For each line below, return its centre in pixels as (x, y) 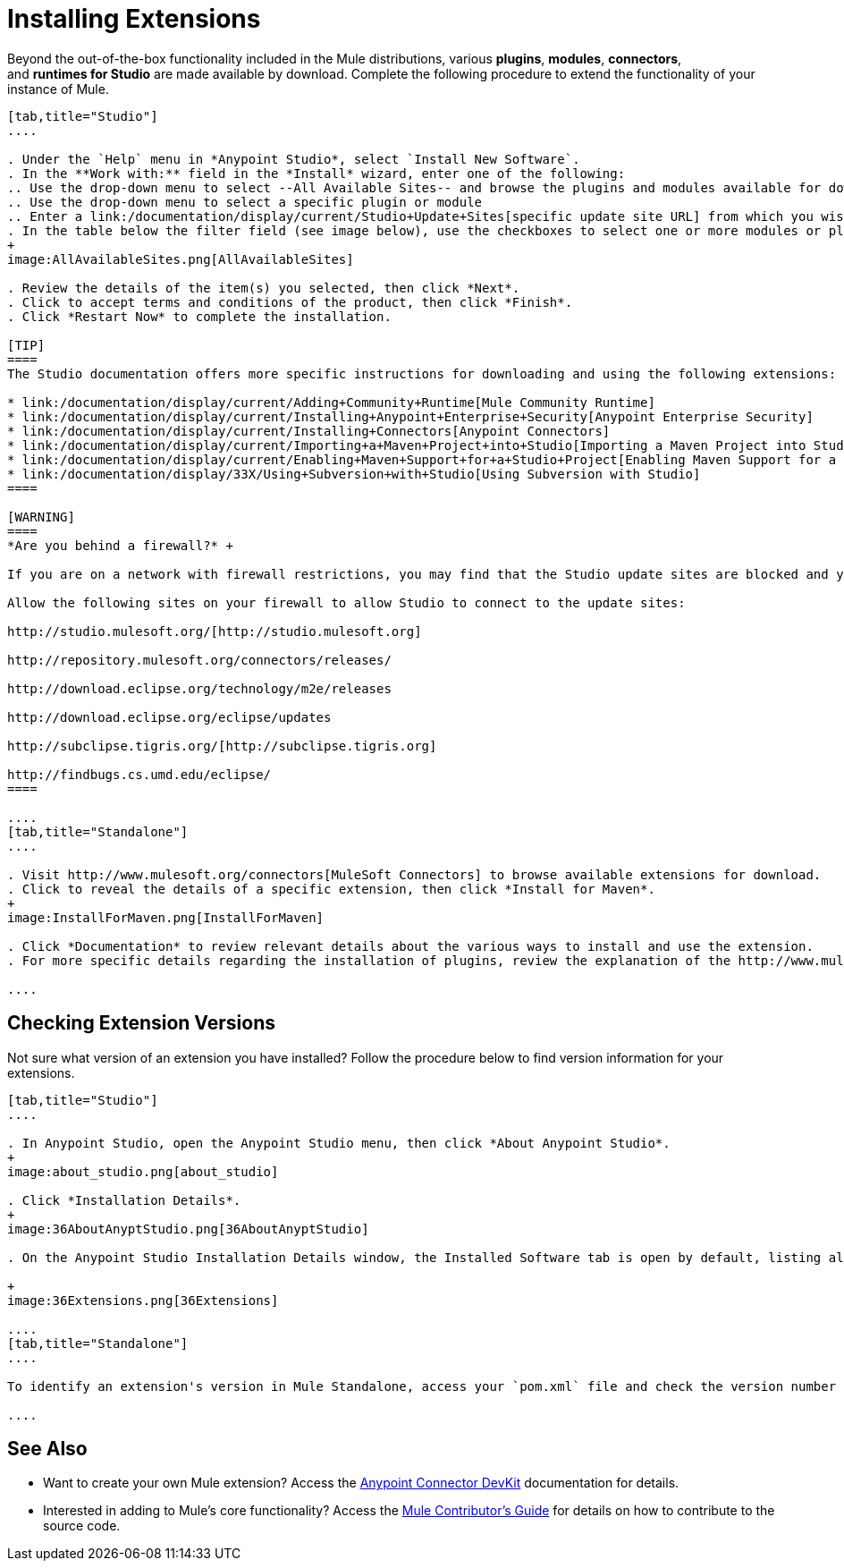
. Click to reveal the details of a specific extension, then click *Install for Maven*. (331, 889)
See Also (47, 1449)
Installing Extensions (134, 19)
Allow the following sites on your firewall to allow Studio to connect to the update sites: (346, 602)
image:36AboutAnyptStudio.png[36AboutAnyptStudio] (188, 1229)
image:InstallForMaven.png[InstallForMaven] (166, 917)
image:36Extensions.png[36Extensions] (143, 1300)
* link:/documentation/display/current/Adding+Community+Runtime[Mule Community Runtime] (331, 402)
